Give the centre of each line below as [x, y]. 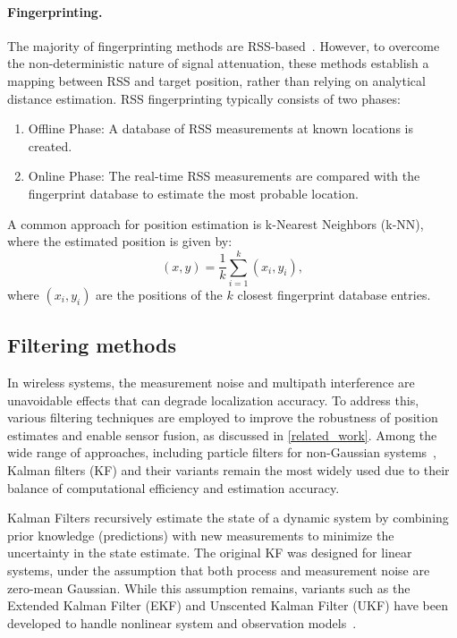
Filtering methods [92, 345]
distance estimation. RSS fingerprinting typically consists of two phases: [204, 98]
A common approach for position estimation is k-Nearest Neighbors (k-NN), [216, 223]
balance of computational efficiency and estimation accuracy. [173, 487]
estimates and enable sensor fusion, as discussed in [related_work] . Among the [222, 434]
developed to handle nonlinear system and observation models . [182, 622]
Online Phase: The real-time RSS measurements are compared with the [224, 176]
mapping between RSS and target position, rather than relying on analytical [216, 80]
